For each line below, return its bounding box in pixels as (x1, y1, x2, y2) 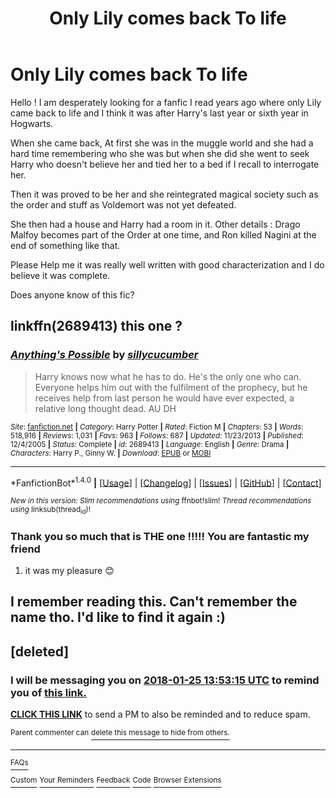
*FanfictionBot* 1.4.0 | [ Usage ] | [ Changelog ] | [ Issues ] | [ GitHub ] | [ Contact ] (10, 475, 322, 489)
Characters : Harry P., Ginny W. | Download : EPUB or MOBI (10, 448, 212, 458)
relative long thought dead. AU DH (34, 402, 177, 414)
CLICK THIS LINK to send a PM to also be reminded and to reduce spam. (10, 708, 311, 720)
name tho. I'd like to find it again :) (10, 609, 226, 626)
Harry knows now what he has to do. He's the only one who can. (34, 370, 302, 382)
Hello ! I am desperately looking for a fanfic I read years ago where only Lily (10, 96, 322, 108)
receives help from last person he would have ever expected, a (34, 392, 295, 404)
